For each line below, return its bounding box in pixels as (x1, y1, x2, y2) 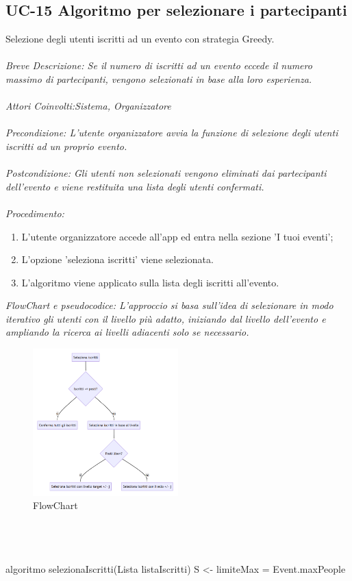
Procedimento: (5, 206, 64, 220)
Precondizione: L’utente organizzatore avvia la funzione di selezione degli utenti (5, 125, 338, 140)
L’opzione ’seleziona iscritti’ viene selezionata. (21, 252, 214, 267)
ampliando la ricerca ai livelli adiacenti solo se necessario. (5, 325, 249, 339)
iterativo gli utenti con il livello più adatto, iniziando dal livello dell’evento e (5, 311, 326, 325)
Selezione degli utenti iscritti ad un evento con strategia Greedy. (5, 32, 275, 46)
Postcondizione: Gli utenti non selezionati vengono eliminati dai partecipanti (5, 166, 327, 180)
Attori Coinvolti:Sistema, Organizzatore (5, 99, 171, 113)
